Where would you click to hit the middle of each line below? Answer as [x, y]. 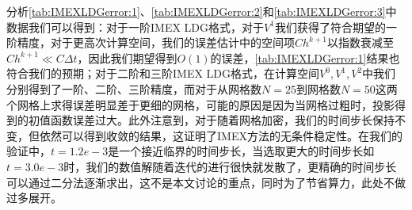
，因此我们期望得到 [127, 57]
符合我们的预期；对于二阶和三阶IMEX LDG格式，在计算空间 [163, 73]
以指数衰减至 [360, 42]
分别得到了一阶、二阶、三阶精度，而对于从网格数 [134, 88]
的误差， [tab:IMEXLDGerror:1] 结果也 [305, 57]
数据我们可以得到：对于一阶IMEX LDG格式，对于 [135, 27]
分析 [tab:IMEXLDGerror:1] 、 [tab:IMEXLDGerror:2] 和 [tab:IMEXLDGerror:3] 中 [202, 11]
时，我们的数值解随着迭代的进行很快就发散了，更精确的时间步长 [230, 166]
